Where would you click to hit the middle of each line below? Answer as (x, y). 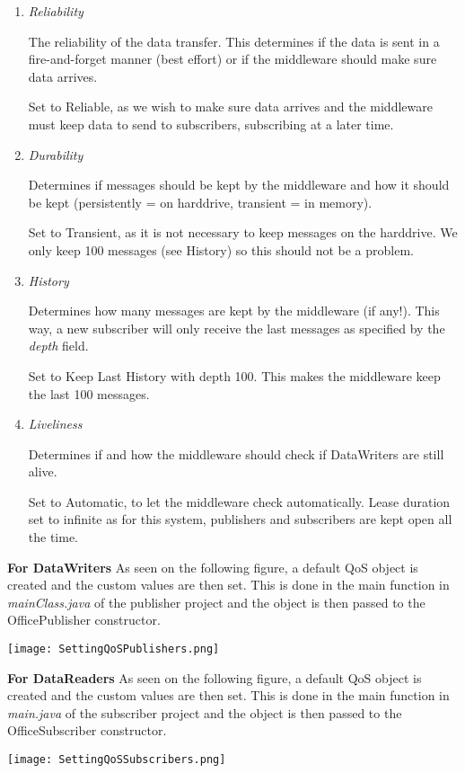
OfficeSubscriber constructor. (87, 730)
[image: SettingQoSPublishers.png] (114, 649)
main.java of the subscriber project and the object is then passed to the (205, 712)
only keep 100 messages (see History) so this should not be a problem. (221, 249)
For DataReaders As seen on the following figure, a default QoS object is (215, 677)
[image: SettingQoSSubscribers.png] (117, 760)
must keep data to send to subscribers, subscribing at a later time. (211, 124)
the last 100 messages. (89, 393)
